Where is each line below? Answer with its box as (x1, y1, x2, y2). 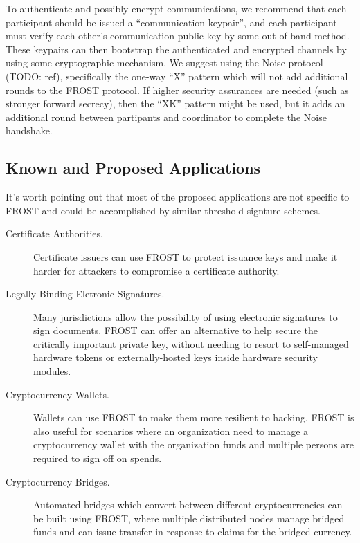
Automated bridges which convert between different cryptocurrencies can (33, 497, 343, 512)
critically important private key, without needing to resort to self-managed (33, 336, 349, 351)
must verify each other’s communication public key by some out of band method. (6, 28, 350, 43)
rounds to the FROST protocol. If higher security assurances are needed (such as (6, 82, 349, 97)
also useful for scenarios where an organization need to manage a (33, 423, 309, 438)
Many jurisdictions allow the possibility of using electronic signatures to (33, 309, 338, 324)
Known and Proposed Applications (6, 157, 261, 178)
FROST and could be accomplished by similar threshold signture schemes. (6, 203, 321, 217)
